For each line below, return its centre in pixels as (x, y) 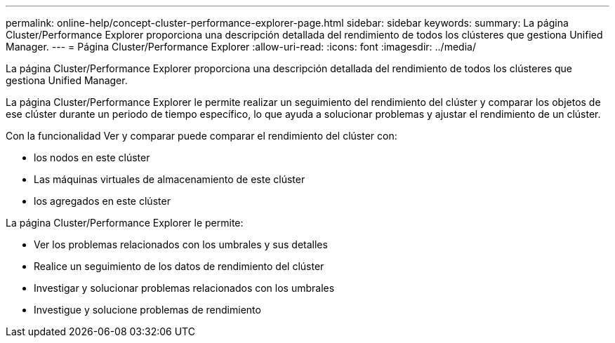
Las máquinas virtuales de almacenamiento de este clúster (170, 179)
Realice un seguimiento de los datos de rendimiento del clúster (179, 266)
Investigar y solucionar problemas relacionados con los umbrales (184, 288)
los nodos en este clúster (92, 157)
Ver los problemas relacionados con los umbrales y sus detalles (181, 244)
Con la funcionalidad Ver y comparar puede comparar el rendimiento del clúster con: (201, 136)
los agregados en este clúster (102, 201)
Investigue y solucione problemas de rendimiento (147, 310)
